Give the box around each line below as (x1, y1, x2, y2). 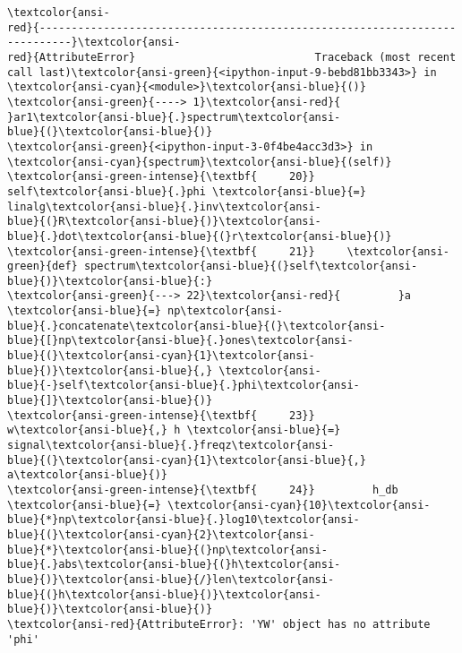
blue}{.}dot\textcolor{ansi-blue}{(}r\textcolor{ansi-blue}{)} (7, 229, 392, 243)
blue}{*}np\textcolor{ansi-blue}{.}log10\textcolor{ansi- (7, 513, 360, 527)
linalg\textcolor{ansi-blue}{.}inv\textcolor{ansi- (7, 200, 321, 213)
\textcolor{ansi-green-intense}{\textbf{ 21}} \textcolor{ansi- (7, 245, 449, 258)
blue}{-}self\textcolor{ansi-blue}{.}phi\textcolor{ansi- (7, 379, 360, 392)
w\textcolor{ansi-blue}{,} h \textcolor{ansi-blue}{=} (7, 424, 341, 437)
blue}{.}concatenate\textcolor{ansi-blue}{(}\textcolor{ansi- (7, 319, 386, 332)
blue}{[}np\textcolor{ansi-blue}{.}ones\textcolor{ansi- (7, 334, 354, 348)
